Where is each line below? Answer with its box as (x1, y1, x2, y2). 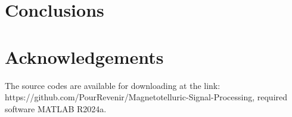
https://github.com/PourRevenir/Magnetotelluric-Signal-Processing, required (5, 91, 288, 103)
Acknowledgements (5, 44, 164, 69)
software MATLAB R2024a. (5, 102, 107, 115)
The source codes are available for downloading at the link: (5, 79, 220, 91)
